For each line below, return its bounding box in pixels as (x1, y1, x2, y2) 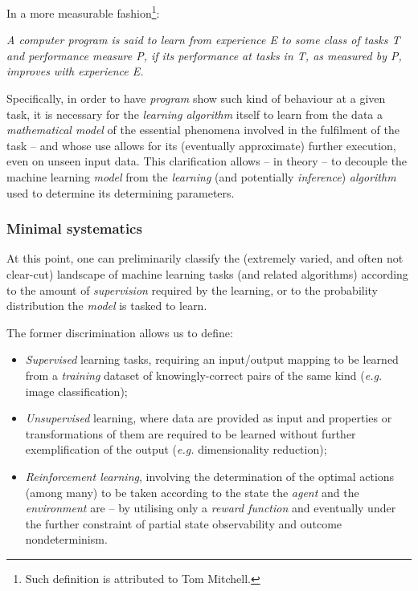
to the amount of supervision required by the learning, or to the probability (6, 281, 379, 298)
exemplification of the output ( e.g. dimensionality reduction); (25, 441, 327, 458)
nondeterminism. (25, 531, 108, 548)
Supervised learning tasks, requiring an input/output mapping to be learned (25, 351, 399, 368)
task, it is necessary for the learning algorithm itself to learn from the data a (6, 105, 383, 122)
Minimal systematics (6, 218, 142, 238)
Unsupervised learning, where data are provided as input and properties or (25, 410, 392, 426)
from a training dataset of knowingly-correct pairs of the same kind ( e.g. (25, 366, 383, 383)
